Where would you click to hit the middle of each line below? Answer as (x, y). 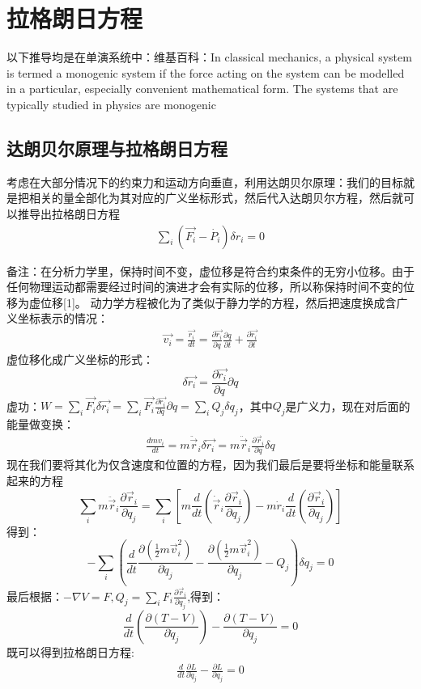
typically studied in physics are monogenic (111, 104)
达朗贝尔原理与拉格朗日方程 (117, 148)
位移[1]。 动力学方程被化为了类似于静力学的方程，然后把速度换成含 (218, 302)
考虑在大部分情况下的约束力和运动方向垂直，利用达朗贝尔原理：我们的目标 (205, 182)
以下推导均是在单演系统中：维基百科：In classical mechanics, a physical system (209, 57)
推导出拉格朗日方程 (68, 213)
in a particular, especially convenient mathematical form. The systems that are (202, 89)
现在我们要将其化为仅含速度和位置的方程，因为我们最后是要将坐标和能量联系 (210, 465)
